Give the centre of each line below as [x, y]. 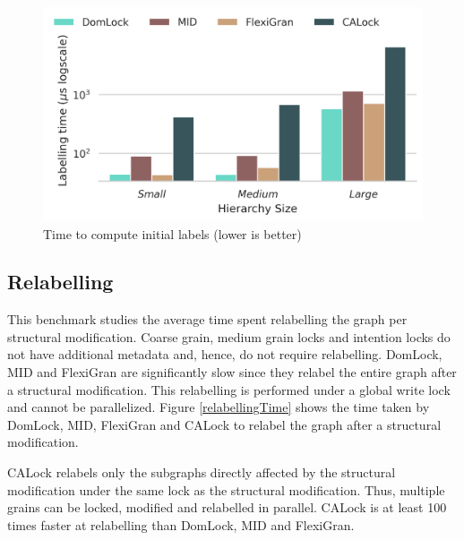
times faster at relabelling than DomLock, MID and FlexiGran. [181, 524]
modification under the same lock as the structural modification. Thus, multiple [226, 489]
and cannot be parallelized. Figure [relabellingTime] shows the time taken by [219, 407]
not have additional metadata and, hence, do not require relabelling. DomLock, [225, 354]
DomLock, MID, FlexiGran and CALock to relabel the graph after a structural [224, 424]
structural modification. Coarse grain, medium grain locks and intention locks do [229, 336]
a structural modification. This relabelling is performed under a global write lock [229, 389]
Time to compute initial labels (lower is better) [172, 233]
